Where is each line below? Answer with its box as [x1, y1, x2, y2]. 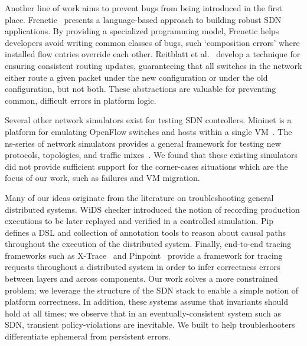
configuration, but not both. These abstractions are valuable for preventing [5, 83, 276, 95]
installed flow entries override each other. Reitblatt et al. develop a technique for [5, 48, 301, 60]
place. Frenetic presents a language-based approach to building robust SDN [5, 13, 282, 25]
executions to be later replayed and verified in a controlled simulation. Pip [5, 215, 274, 227]
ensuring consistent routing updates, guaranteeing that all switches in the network [5, 59, 302, 71]
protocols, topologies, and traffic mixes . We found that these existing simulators [5, 149, 298, 161]
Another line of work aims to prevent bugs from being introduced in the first [5, 2, 282, 14]
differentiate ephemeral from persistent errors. [5, 330, 171, 342]
